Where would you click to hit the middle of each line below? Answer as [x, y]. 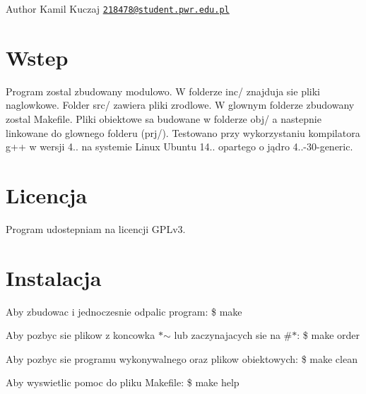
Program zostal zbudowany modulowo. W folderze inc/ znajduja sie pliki [163, 91]
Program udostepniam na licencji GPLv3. [96, 228]
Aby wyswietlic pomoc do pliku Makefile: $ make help [123, 382]
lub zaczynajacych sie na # [233, 335]
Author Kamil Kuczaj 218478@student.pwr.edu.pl [118, 8]
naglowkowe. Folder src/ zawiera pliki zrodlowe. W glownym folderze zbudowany [180, 105]
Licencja [47, 195]
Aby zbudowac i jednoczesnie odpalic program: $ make [124, 311]
